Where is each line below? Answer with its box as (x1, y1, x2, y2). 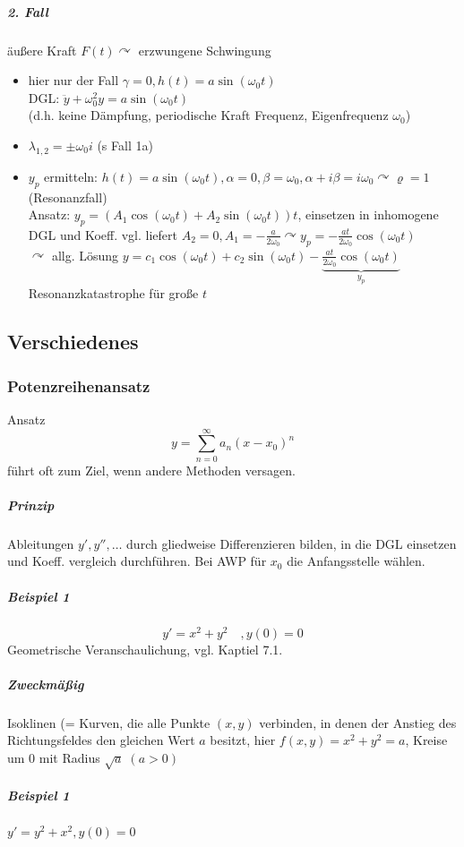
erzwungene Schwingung (138, 40, 271, 59)
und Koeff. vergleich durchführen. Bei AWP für (7, 552, 267, 570)
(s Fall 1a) (97, 135, 153, 154)
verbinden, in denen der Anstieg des (259, 713, 457, 731)
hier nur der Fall (28, 71, 119, 90)
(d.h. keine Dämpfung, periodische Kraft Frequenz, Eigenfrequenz (28, 106, 389, 124)
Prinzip (7, 495, 55, 514)
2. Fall (7, 2, 48, 21)
